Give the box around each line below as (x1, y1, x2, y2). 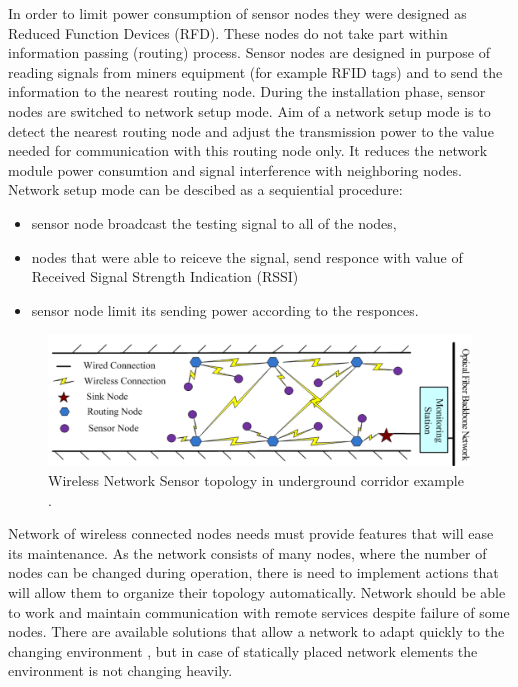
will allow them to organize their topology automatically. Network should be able (8, 581, 506, 602)
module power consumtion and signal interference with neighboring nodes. (8, 159, 462, 180)
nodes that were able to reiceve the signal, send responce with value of (31, 246, 463, 267)
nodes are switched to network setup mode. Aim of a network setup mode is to (8, 100, 491, 121)
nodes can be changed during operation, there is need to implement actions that (8, 562, 499, 583)
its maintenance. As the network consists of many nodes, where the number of (8, 542, 487, 563)
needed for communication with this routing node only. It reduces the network (8, 140, 488, 161)
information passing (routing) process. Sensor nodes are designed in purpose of (8, 42, 490, 63)
